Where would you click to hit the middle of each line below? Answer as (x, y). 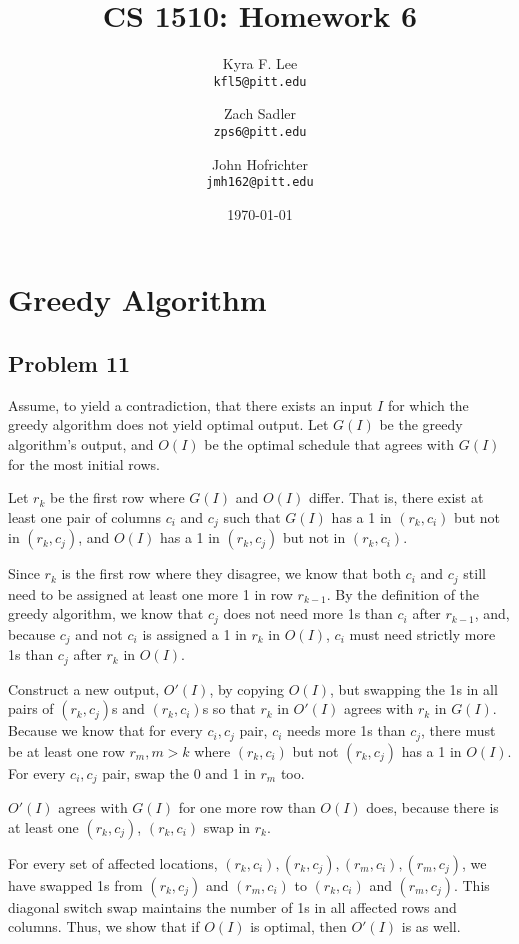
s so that (229, 708)
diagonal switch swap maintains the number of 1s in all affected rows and (232, 906)
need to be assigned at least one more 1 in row (150, 593)
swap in (227, 826)
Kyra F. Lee (260, 63)
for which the (428, 404)
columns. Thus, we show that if (104, 926)
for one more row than (247, 807)
